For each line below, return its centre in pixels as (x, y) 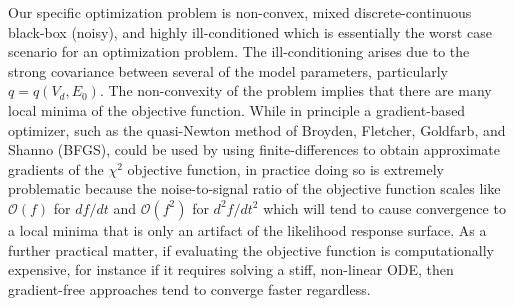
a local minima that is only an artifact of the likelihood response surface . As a (247, 229)
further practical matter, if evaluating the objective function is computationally (251, 249)
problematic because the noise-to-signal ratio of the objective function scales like (254, 188)
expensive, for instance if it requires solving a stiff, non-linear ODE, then (231, 269)
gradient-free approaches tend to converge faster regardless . (189, 288)
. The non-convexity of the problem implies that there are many (295, 90)
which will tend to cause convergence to (384, 207)
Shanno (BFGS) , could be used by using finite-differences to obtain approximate (254, 149)
